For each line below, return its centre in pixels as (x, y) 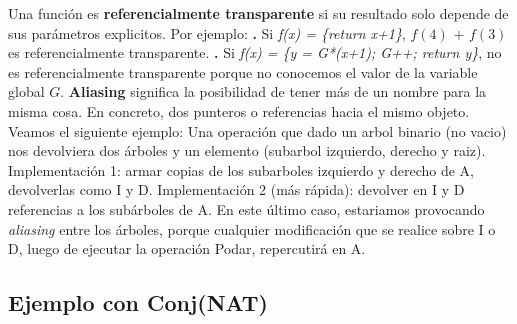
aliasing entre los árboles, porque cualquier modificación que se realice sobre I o (252, 228)
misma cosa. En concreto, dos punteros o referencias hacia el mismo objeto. (239, 110)
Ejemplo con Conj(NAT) (138, 302)
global (26, 91)
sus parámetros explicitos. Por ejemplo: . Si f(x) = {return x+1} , (207, 32)
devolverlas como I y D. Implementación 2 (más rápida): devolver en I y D (236, 189)
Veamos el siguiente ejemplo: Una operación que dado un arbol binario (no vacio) (257, 130)
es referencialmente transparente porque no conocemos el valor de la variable (243, 71)
